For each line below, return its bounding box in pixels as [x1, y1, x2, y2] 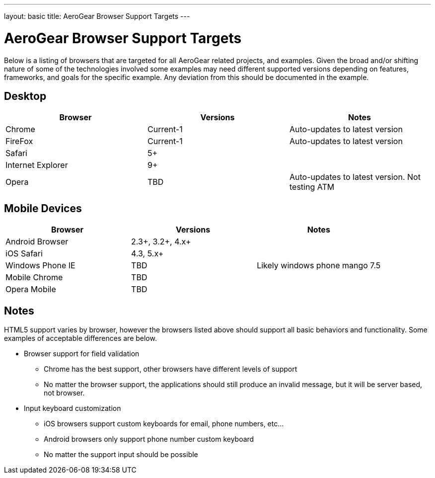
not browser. [44, 389, 85, 398]
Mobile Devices [4, 202, 82, 215]
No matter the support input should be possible [44, 450, 198, 459]
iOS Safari [5, 248, 43, 259]
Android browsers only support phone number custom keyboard [44, 435, 254, 444]
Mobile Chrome [5, 272, 63, 283]
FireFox [5, 136, 33, 147]
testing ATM [289, 182, 335, 192]
